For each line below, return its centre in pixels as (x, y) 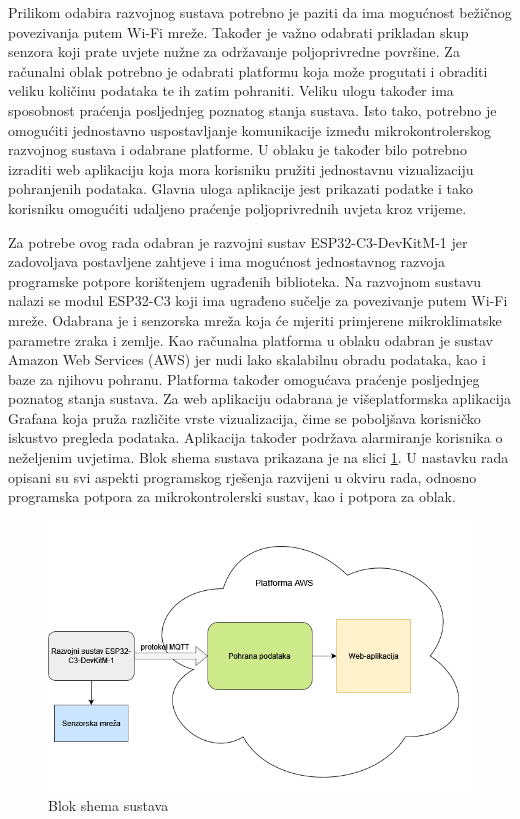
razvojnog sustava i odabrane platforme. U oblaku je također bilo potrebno (237, 149)
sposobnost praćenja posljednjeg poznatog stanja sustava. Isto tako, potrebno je (252, 109)
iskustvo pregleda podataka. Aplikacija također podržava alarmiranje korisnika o (255, 437)
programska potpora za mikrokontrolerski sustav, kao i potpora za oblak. (232, 496)
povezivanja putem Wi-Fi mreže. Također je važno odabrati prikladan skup (238, 31)
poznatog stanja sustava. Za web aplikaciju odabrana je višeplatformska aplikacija (259, 398)
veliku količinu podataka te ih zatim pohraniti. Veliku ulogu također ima (231, 90)
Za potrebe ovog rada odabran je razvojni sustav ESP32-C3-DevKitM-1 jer (238, 241)
